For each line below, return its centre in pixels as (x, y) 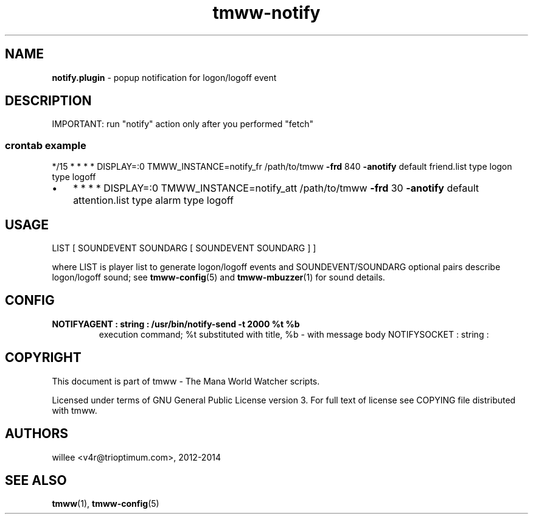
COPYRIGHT (43, 358)
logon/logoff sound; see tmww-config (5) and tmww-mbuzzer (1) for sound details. (218, 277)
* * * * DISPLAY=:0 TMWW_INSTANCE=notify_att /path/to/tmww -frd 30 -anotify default (276, 188)
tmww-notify (266, 13)
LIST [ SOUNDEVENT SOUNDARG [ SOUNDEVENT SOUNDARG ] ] (184, 248)
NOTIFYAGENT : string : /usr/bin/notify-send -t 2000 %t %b (176, 324)
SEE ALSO (36, 480)
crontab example (46, 145)
